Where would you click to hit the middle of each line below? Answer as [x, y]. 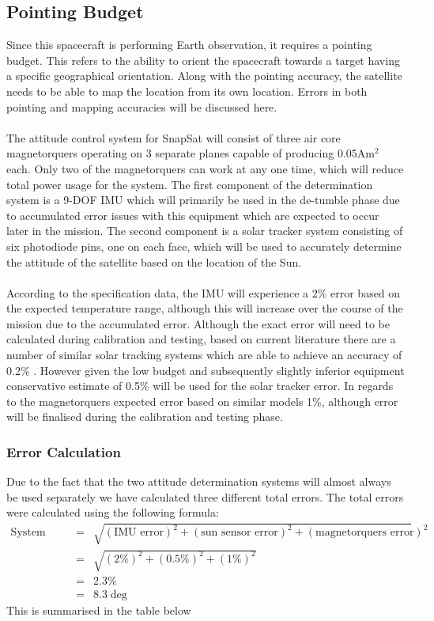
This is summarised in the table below [99, 610]
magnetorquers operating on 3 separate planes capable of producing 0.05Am [191, 153]
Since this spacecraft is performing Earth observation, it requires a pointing [189, 45]
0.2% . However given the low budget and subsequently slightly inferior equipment [206, 370]
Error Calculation [64, 451]
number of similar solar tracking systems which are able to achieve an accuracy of [204, 355]
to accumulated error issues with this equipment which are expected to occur [193, 215]
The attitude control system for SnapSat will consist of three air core [174, 137]
